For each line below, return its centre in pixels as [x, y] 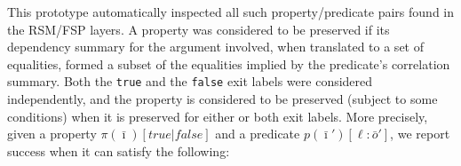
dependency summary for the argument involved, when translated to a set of [215, 47]
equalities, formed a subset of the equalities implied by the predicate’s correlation [229, 63]
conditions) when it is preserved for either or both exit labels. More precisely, [218, 116]
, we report [420, 134]
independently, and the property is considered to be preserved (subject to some [223, 99]
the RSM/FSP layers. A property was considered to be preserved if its [199, 29]
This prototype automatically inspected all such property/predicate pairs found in [231, 12]
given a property [52, 134]
